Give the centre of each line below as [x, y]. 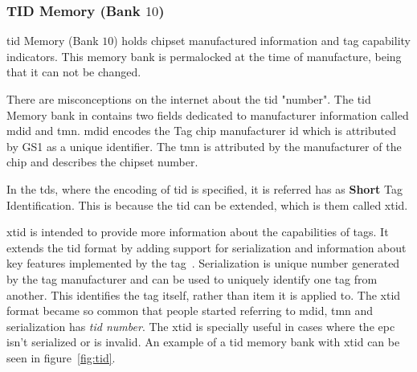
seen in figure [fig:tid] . [61, 357]
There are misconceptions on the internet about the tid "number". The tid [189, 99]
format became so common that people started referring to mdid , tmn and [190, 311]
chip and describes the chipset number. [102, 162]
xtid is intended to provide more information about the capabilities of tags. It [198, 232]
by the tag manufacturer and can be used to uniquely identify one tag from [192, 278]
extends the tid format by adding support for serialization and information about [206, 247]
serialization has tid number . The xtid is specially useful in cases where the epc [201, 326]
